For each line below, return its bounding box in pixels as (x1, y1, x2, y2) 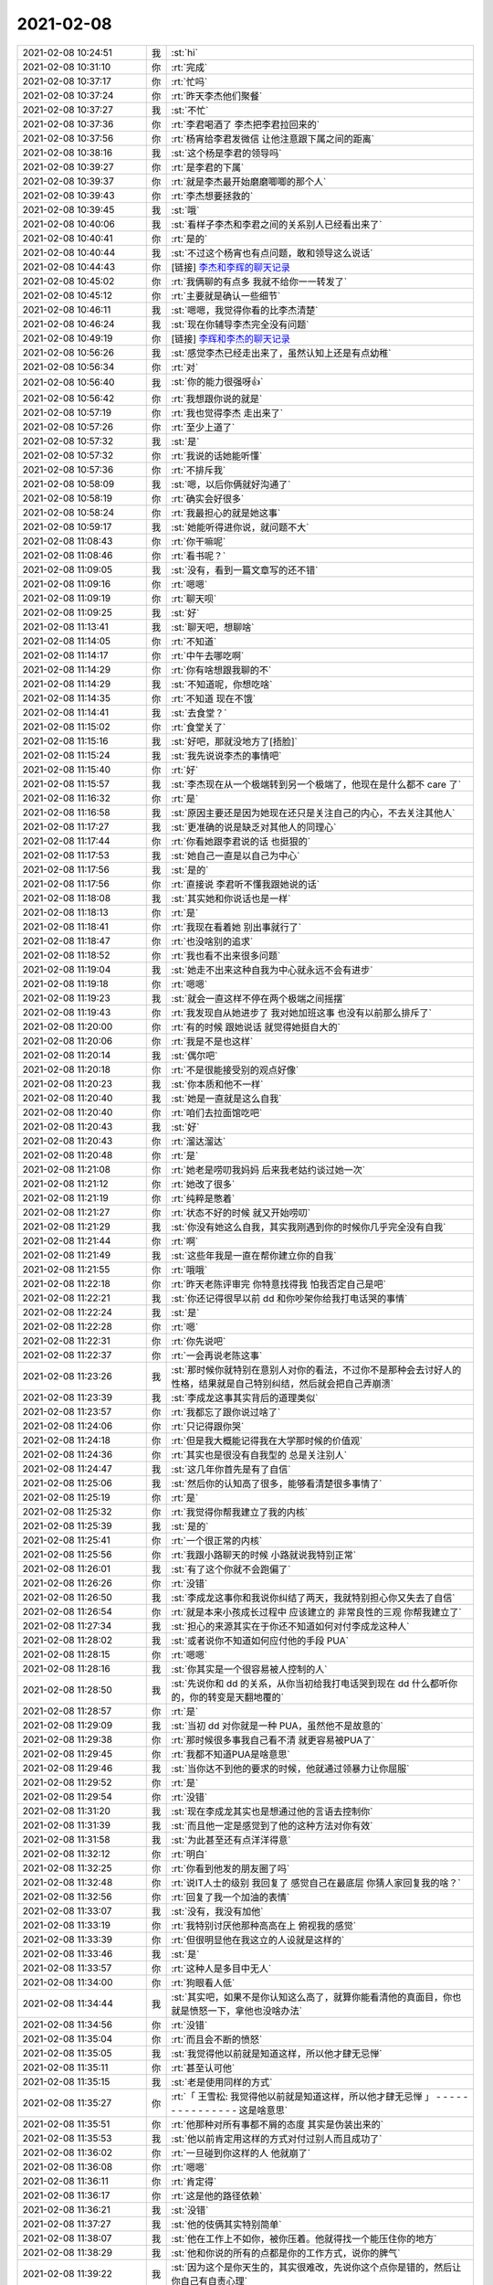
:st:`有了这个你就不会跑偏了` (171, 1563, 291, 1576)
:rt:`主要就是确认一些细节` (171, 289, 281, 302)
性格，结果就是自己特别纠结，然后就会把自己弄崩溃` (171, 1376, 394, 1389)
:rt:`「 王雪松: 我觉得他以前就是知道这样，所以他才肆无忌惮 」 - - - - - (171, 2089, 468, 2102)
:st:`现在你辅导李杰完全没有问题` (171, 318, 309, 331)
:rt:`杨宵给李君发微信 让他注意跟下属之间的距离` (171, 133, 374, 145)
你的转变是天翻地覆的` (189, 1691, 285, 1704)
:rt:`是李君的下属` (171, 161, 245, 174)
